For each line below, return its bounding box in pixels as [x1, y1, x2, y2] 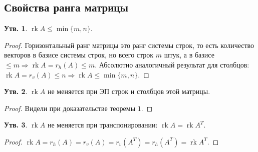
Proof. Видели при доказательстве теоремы [4, 102, 136, 113]
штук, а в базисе [164, 49, 214, 60]
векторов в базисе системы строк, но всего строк [4, 49, 154, 60]
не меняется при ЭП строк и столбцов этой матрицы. [47, 86, 210, 96]
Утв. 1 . [4, 23, 28, 33]
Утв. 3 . [4, 119, 28, 130]
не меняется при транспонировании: [47, 119, 158, 130]
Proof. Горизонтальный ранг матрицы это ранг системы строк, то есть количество [4, 39, 254, 50]
